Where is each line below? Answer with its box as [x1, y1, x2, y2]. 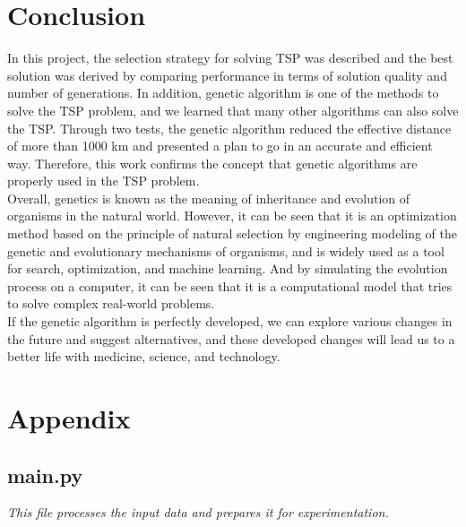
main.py [7, 461, 83, 488]
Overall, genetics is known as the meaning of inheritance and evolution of [7, 188, 410, 207]
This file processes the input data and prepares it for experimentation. [7, 503, 389, 522]
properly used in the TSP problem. [7, 171, 200, 190]
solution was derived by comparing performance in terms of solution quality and [7, 65, 447, 84]
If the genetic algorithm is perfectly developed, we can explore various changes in [7, 312, 453, 331]
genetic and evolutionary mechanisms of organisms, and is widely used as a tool [7, 241, 444, 260]
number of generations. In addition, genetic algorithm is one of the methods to [7, 83, 439, 102]
